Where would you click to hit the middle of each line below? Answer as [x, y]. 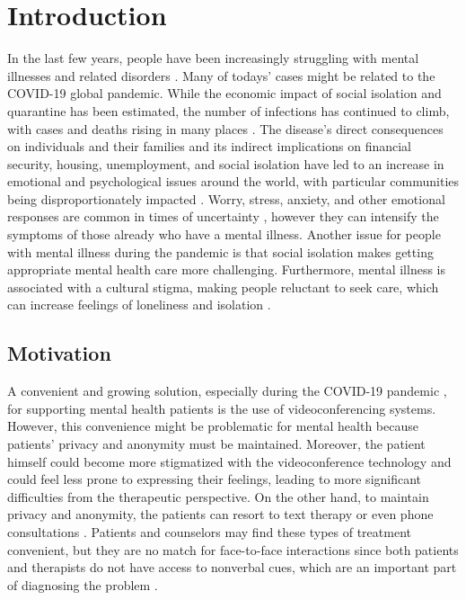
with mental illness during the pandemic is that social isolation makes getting [220, 251]
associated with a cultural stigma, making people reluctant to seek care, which [223, 287]
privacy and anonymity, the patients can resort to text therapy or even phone [220, 514]
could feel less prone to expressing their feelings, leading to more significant [215, 479]
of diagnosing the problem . [83, 584]
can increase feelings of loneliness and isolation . [139, 304]
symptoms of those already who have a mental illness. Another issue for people [224, 234]
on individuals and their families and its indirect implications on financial [210, 146]
